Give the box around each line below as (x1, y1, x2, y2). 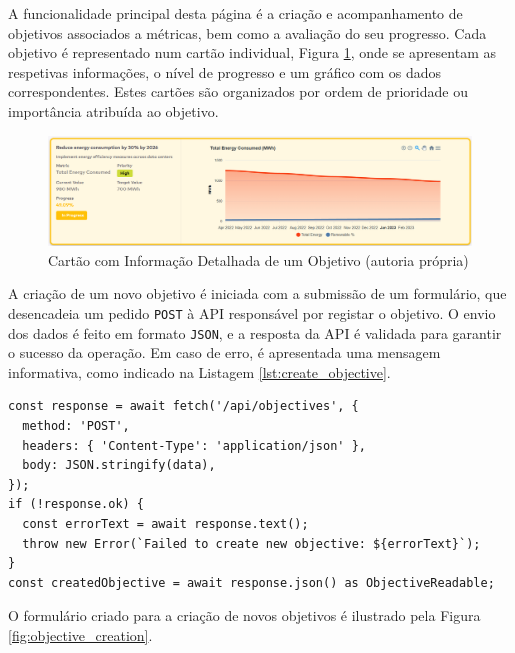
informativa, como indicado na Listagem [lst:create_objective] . (8, 361, 391, 382)
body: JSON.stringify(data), (22, 458, 216, 473)
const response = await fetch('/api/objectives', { (8, 399, 359, 414)
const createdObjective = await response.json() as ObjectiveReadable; (8, 575, 495, 590)
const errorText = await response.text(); (22, 516, 309, 531)
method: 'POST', (22, 418, 130, 433)
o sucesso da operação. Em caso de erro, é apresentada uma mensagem (8, 342, 441, 363)
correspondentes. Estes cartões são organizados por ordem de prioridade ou (8, 81, 468, 102)
